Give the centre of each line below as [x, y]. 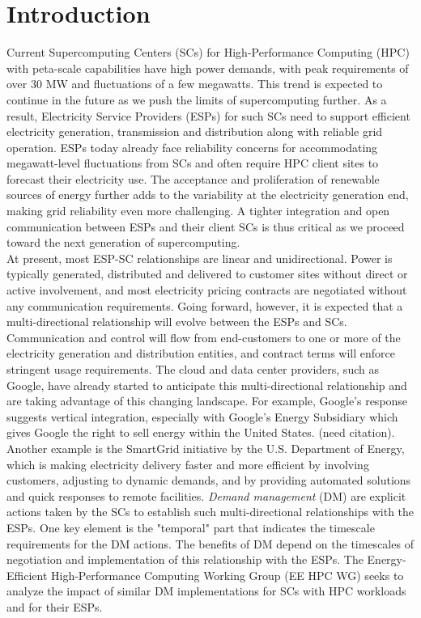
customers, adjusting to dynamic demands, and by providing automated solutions [209, 480]
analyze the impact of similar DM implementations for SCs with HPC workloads [206, 591]
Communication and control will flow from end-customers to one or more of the [204, 337]
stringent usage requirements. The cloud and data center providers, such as [193, 369]
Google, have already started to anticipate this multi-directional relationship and [207, 385]
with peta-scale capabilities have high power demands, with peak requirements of [208, 68]
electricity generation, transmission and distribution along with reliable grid [195, 131]
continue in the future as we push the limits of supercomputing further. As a [197, 99]
